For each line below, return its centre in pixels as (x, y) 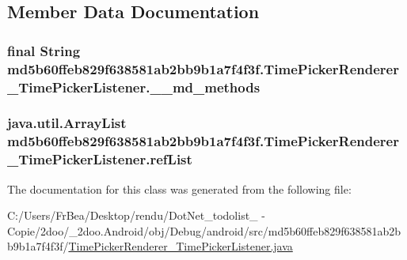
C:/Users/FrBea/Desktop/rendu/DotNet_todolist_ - (136, 215)
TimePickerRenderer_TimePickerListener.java (181, 246)
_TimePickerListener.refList (100, 159)
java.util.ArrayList (67, 123)
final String (44, 50)
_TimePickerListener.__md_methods (134, 87)
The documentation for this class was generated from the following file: (179, 188)
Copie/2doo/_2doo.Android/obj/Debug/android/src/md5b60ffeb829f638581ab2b (204, 230)
